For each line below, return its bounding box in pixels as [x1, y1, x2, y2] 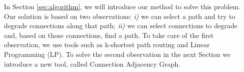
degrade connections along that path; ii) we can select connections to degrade [4, 20, 238, 31]
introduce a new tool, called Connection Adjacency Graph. [4, 58, 181, 69]
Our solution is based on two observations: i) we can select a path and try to [4, 11, 235, 21]
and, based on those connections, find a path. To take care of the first [4, 30, 214, 40]
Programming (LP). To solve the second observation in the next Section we [4, 49, 231, 59]
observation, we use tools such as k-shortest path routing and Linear [4, 39, 210, 50]
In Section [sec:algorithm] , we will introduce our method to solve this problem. [4, 1, 241, 11]
